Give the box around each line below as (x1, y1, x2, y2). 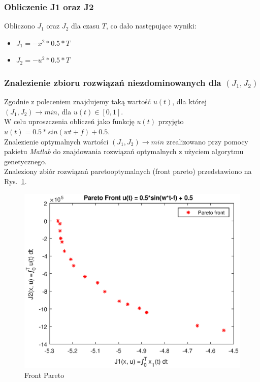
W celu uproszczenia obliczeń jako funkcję (4, 116, 135, 127)
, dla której (172, 96, 207, 107)
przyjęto (158, 116, 184, 127)
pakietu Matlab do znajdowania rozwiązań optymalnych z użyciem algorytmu (4, 146, 244, 157)
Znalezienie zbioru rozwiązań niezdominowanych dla (4, 76, 221, 89)
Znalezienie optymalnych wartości (4, 136, 109, 146)
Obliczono (4, 20, 35, 31)
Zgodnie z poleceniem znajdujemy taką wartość (4, 96, 151, 107)
